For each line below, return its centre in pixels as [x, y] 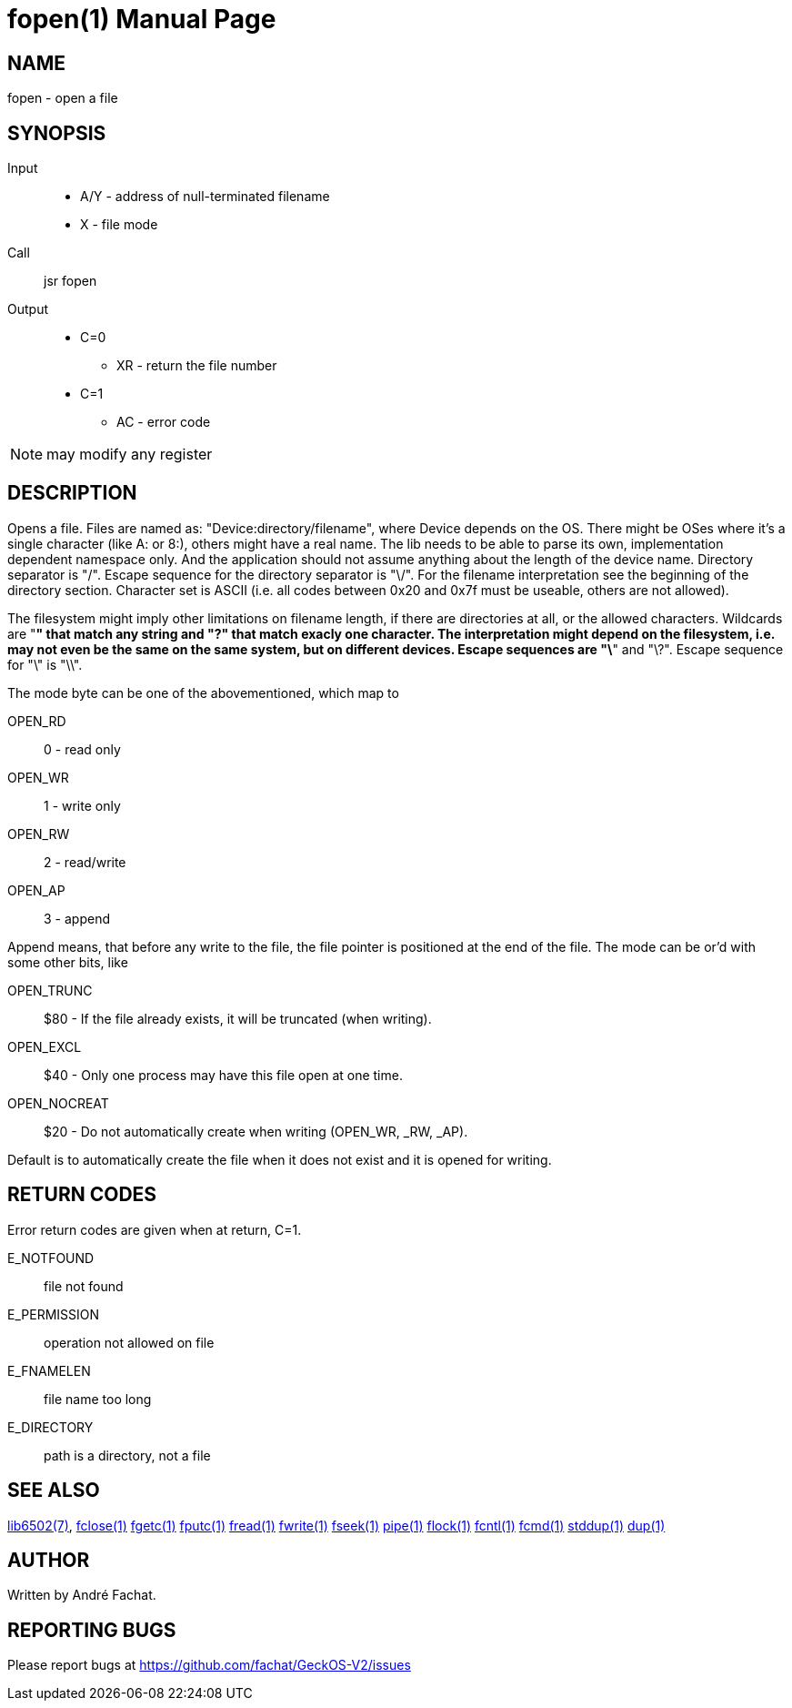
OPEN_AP [36, 890]
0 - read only [82, 749]
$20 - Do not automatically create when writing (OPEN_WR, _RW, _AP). [256, 1131]
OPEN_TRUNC [50, 990]
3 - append [77, 918]
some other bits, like [68, 962]
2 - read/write [85, 862]
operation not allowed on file [129, 1342]
